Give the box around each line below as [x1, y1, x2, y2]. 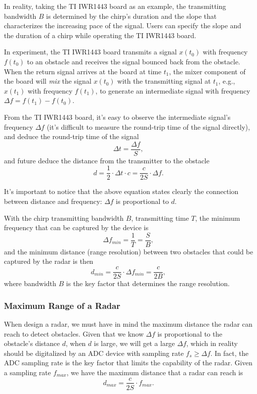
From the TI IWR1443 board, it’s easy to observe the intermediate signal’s [4, 111, 231, 122]
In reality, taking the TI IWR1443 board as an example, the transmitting [4, 1, 226, 11]
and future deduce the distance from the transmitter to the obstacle [4, 155, 210, 165]
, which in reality [186, 338, 238, 348]
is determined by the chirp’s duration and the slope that [46, 10, 217, 21]
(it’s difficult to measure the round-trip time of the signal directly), [46, 121, 250, 132]
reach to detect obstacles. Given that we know [4, 328, 144, 339]
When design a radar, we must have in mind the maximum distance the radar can [4, 318, 253, 329]
